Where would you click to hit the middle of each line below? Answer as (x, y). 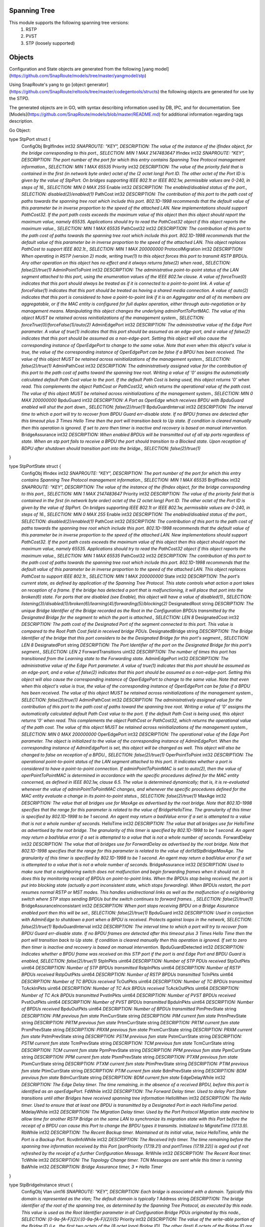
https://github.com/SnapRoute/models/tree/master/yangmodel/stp (78, 76)
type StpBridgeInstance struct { (41, 1185)
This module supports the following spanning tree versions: (69, 23)
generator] (97, 85)
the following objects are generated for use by (207, 91)
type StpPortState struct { (35, 466)
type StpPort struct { (30, 139)
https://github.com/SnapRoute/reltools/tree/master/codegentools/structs (84, 91)
